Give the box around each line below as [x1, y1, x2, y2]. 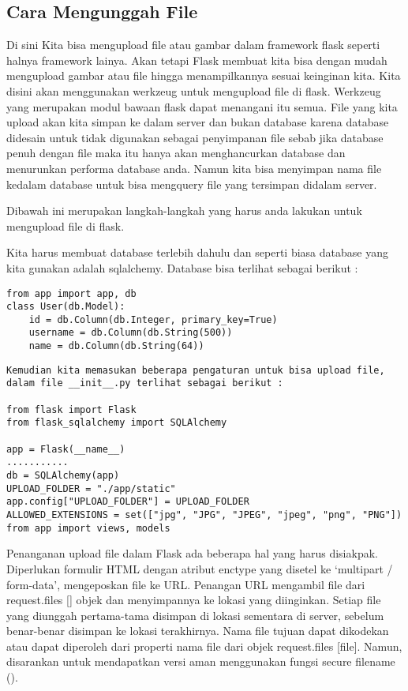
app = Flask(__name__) [6, 443, 125, 455]
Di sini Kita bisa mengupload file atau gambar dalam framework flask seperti [6, 36, 380, 53]
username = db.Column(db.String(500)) [28, 327, 233, 339]
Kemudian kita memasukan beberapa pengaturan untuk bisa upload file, [6, 364, 385, 376]
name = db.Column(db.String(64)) [28, 340, 204, 352]
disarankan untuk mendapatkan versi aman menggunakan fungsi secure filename [6, 653, 395, 670]
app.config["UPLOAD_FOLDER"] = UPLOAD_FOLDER [6, 496, 249, 508]
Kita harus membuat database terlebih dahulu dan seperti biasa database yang [6, 244, 388, 261]
